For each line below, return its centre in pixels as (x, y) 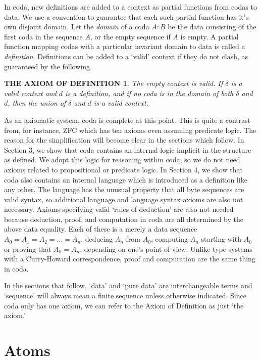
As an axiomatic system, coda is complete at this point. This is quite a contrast (127, 120)
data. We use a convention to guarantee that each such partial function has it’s (126, 16)
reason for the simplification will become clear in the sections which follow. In (124, 140)
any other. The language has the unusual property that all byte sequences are (124, 189)
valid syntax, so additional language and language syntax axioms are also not (124, 199)
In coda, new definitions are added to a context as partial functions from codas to (130, 7)
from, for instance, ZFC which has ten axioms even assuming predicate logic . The (130, 130)
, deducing (97, 239)
